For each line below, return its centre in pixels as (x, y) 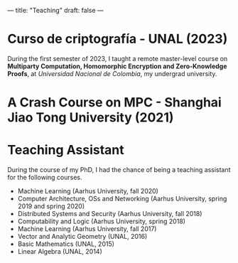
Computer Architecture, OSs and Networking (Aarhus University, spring (122, 199)
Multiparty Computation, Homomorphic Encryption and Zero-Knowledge (117, 66)
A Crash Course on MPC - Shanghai (114, 103)
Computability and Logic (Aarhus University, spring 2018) (102, 221)
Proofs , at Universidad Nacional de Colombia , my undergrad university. (112, 73)
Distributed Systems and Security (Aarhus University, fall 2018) (110, 214)
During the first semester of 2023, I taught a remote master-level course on (118, 58)
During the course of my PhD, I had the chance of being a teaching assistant (119, 170)
